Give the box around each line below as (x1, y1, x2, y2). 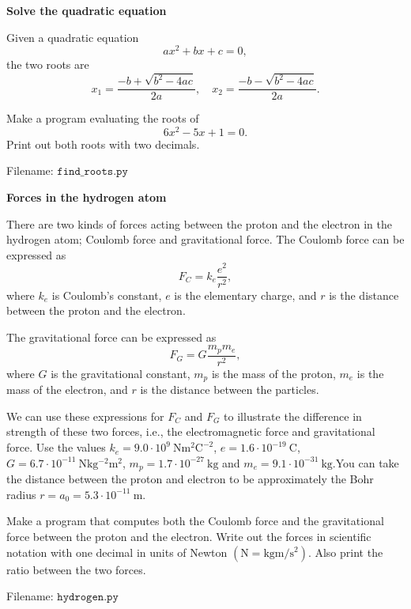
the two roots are (6, 56, 89, 73)
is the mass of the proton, (211, 365, 336, 381)
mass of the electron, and (6, 381, 128, 398)
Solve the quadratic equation (6, 2, 167, 18)
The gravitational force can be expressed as (6, 328, 217, 345)
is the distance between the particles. (140, 381, 319, 398)
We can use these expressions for (6, 407, 164, 424)
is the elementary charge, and (174, 286, 317, 303)
